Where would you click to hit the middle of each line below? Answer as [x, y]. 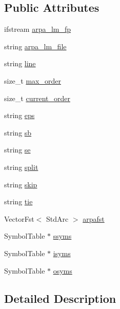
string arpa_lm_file [35, 46]
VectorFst [19, 218]
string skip [21, 184]
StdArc [57, 218]
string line [20, 63]
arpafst [94, 218]
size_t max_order [33, 80]
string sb [18, 132]
